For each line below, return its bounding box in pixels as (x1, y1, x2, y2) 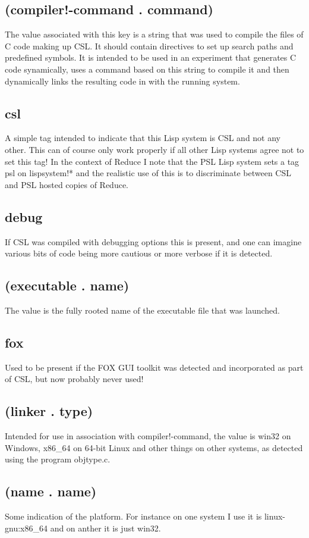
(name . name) (5, 482, 97, 501)
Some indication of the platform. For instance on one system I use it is (5, 510, 262, 523)
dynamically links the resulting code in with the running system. (5, 74, 240, 87)
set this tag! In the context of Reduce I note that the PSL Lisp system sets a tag (5, 155, 299, 167)
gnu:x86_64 (5, 521, 48, 534)
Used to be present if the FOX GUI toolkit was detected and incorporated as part (5, 361, 304, 373)
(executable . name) (5, 276, 130, 295)
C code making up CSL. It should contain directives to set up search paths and (5, 39, 294, 52)
